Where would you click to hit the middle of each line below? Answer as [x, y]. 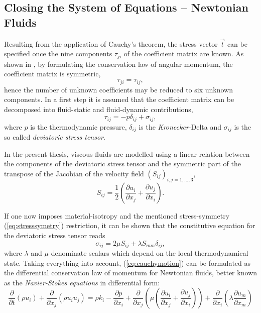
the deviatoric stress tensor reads [55, 235]
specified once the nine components [58, 54]
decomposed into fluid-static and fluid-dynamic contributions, [99, 109]
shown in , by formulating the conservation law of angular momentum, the [118, 64]
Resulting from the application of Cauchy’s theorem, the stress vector [111, 43]
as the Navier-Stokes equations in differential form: [82, 282]
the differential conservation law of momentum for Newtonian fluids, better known [130, 273]
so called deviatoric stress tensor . [55, 137]
